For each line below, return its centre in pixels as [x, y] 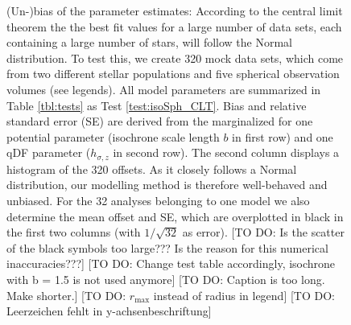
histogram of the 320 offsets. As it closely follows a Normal [152, 169]
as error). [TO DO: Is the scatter [263, 232]
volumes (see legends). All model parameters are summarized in [164, 89]
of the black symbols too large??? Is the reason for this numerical [167, 247]
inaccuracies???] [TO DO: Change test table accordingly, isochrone [171, 263]
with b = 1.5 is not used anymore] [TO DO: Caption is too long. [166, 279]
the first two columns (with [74, 232]
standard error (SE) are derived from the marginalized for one [160, 121]
